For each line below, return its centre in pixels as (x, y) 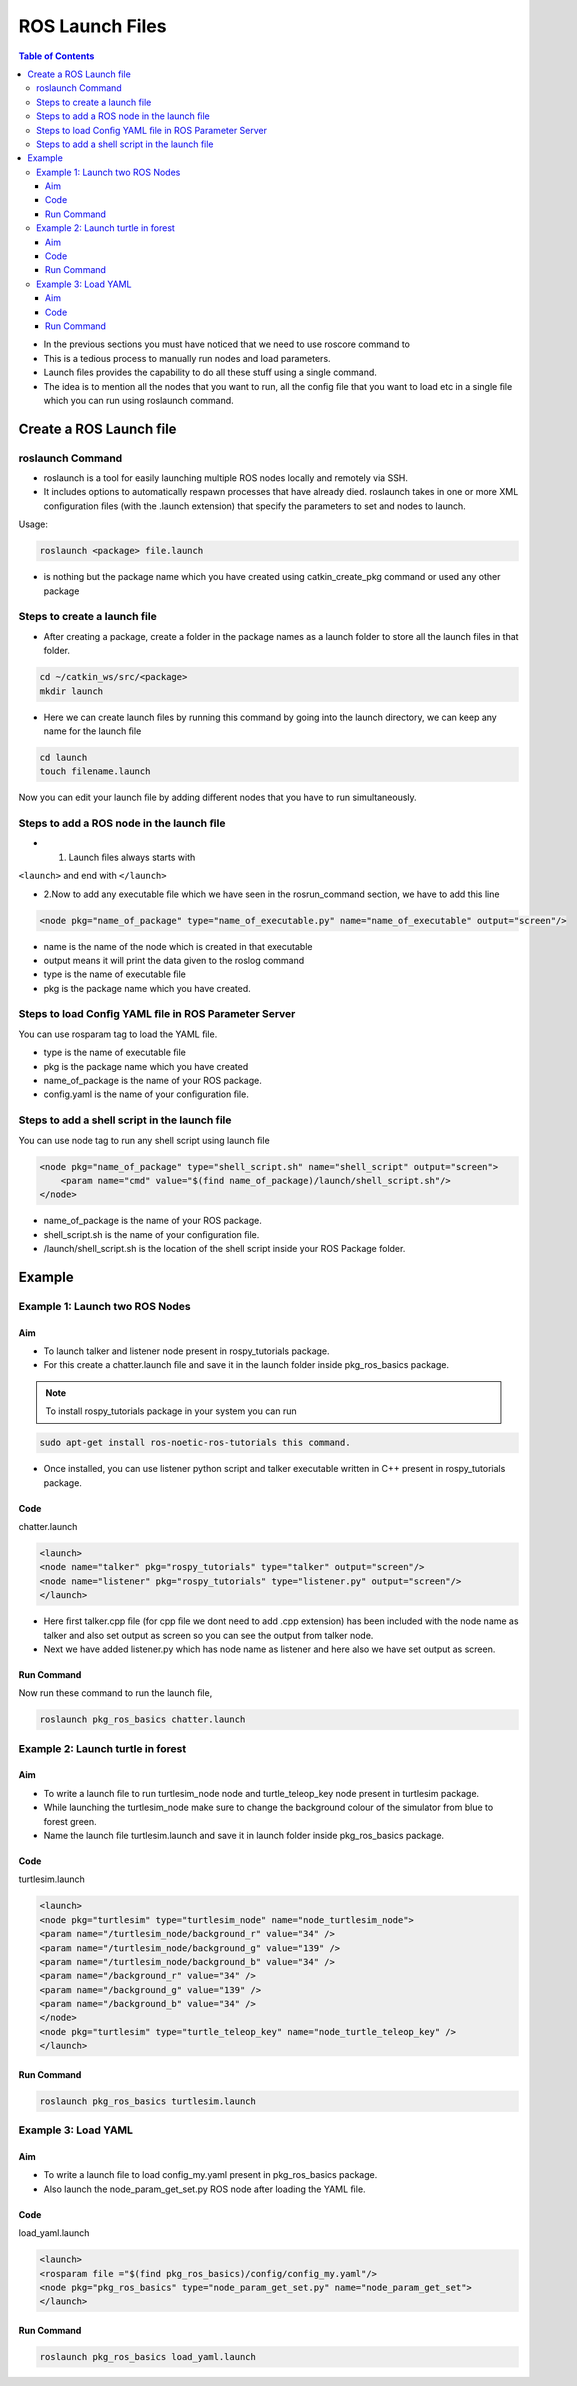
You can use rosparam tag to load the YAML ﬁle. (118, 1034)
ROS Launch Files (92, 26)
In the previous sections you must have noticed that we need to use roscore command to (226, 344)
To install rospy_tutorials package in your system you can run (171, 1411)
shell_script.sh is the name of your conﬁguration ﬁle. (151, 1234)
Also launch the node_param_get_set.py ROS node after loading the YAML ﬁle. (204, 2189)
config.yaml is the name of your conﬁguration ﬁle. (146, 1094)
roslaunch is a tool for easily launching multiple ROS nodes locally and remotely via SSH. (226, 478)
